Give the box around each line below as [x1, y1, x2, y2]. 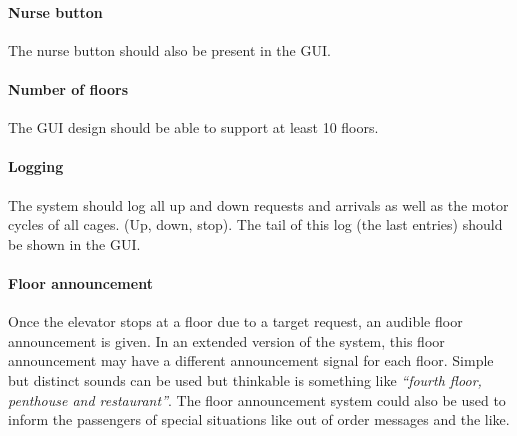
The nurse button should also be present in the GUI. [8, 39, 331, 60]
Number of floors [8, 78, 129, 99]
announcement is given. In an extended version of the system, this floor [8, 330, 445, 351]
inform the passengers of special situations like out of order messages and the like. [8, 409, 510, 430]
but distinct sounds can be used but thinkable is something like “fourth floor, [8, 369, 482, 390]
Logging [8, 156, 64, 177]
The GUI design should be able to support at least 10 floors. [8, 117, 379, 138]
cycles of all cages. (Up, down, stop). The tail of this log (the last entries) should [8, 214, 503, 235]
